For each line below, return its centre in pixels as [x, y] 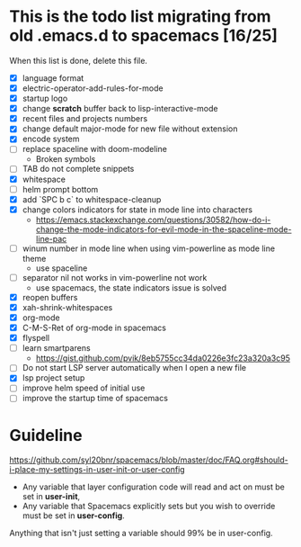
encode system [51, 139]
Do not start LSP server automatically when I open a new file [134, 368]
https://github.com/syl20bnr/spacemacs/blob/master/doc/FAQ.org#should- [149, 460]
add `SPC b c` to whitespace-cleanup [92, 199]
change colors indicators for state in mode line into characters [137, 210]
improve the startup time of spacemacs [95, 399]
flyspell [36, 338]
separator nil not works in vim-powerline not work [115, 277]
